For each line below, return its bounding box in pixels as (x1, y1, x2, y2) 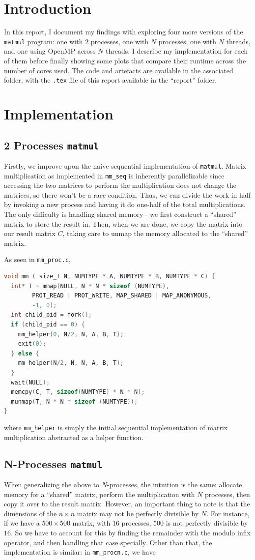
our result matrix (4, 228, 56, 238)
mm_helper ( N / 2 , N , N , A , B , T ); (18, 359, 124, 367)
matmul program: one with (4, 36, 83, 46)
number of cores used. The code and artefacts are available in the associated (4, 65, 233, 75)
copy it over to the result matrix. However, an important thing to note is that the (4, 499, 250, 509)
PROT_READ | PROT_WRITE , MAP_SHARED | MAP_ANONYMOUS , (32, 292, 212, 299)
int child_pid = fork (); (11, 311, 92, 319)
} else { (11, 350, 39, 357)
